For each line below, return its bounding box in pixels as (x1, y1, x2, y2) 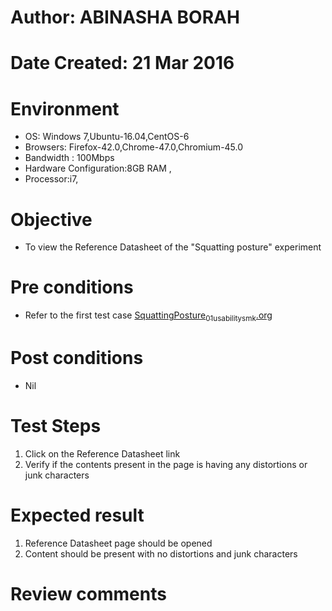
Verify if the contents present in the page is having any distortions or (24, 458, 308, 470)
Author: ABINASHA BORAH (10, 6, 240, 29)
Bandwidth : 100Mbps (24, 152, 115, 164)
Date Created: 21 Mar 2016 (10, 52, 235, 75)
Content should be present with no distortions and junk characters (24, 547, 298, 560)
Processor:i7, (24, 173, 79, 185)
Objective (10, 208, 93, 231)
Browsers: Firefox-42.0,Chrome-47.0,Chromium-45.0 (24, 141, 244, 153)
